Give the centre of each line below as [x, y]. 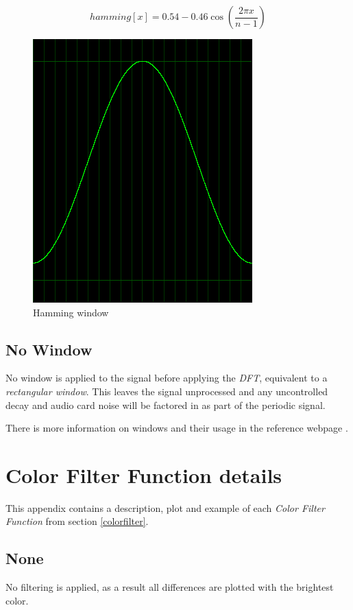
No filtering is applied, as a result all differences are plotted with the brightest [170, 587]
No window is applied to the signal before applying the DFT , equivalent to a [167, 378]
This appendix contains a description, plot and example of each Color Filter [165, 507]
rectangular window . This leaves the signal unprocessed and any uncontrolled [167, 391]
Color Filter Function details [144, 474]
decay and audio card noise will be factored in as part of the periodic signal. [166, 404]
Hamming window [71, 312]
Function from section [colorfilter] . [77, 521]
